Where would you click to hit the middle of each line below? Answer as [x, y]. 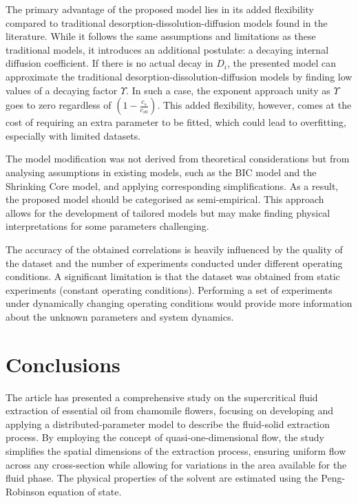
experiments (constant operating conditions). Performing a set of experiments [169, 289]
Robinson [25, 491]
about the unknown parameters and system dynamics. [120, 316]
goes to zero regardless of [59, 105]
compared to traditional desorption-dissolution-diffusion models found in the [167, 22]
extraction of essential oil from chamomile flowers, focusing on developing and [170, 410]
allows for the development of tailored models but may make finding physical [168, 212]
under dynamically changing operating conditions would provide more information [179, 303]
